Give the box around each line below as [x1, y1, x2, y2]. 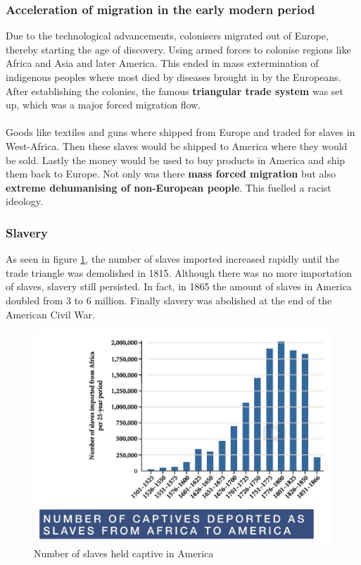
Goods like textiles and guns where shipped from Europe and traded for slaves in [6, 125, 355, 139]
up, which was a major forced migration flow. [6, 97, 201, 112]
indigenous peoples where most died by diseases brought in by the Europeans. [6, 70, 341, 84]
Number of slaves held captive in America [34, 546, 214, 561]
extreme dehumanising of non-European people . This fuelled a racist [6, 180, 331, 194]
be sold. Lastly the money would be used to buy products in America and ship [6, 152, 346, 167]
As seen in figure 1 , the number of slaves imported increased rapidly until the [6, 252, 339, 266]
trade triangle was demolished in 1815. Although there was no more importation [6, 265, 352, 280]
